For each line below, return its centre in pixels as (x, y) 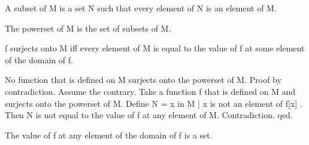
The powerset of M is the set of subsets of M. (88, 28)
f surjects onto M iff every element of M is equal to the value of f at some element (155, 48)
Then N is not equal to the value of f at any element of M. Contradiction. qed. (149, 115)
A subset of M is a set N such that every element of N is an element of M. (141, 8)
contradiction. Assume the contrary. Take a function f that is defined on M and (150, 91)
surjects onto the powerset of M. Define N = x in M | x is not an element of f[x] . (154, 103)
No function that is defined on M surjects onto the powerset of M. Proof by (143, 80)
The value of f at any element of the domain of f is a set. (109, 135)
